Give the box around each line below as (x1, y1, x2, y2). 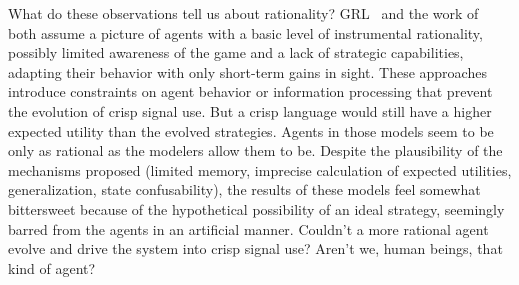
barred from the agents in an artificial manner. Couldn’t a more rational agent (8, 218, 489, 239)
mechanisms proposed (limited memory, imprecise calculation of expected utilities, (8, 159, 512, 180)
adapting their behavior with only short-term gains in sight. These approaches (8, 61, 487, 82)
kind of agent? (8, 257, 96, 278)
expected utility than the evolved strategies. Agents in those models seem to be (8, 120, 494, 141)
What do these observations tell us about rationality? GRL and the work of (8, 3, 479, 23)
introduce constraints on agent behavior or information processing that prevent (8, 81, 493, 102)
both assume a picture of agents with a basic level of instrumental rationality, (8, 22, 483, 43)
